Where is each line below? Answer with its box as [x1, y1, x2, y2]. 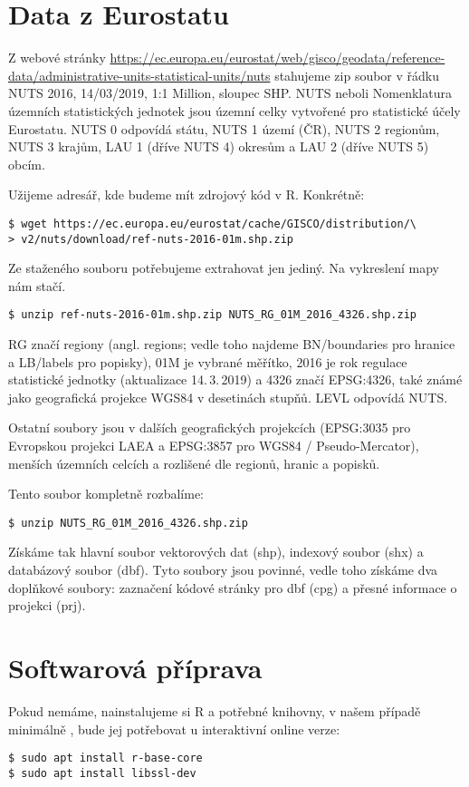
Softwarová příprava [8, 649, 263, 685]
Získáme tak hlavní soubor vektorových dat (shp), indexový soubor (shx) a [8, 542, 424, 561]
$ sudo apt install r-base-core [8, 752, 203, 765]
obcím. [8, 154, 45, 173]
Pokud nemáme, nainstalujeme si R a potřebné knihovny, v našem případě [8, 701, 421, 720]
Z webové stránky [8, 48, 106, 67]
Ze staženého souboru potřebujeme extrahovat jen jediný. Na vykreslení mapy [8, 258, 440, 277]
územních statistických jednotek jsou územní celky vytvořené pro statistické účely [8, 101, 461, 120]
